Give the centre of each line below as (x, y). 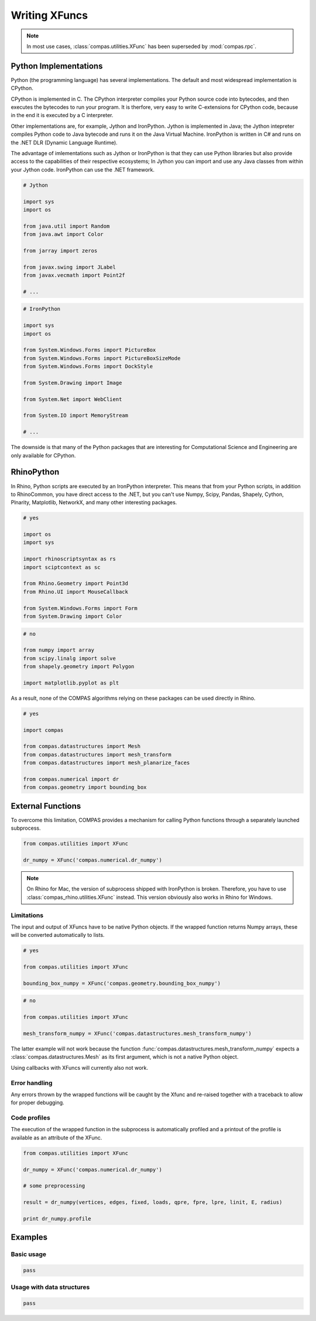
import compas (43, 730)
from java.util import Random (66, 226)
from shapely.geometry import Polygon (79, 667)
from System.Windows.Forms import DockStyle (88, 367)
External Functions (46, 806)
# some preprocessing (54, 1186)
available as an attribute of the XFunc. (56, 1137)
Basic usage (29, 1254)
